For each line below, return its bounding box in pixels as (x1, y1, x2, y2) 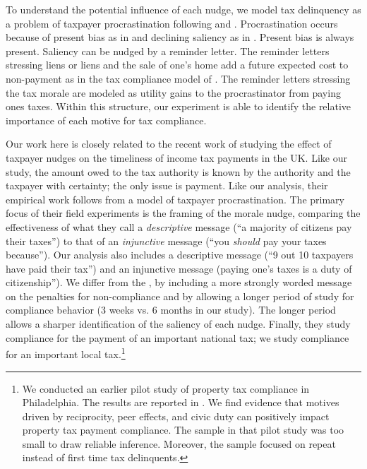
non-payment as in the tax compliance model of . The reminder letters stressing (6, 71, 351, 85)
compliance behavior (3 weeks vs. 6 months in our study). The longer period (6, 302, 336, 317)
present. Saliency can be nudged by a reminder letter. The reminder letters (6, 43, 330, 58)
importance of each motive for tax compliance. (6, 112, 207, 127)
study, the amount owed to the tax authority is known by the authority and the (6, 164, 351, 179)
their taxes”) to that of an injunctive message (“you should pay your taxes (6, 233, 327, 248)
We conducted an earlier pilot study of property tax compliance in (22, 381, 310, 396)
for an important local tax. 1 (6, 345, 126, 361)
